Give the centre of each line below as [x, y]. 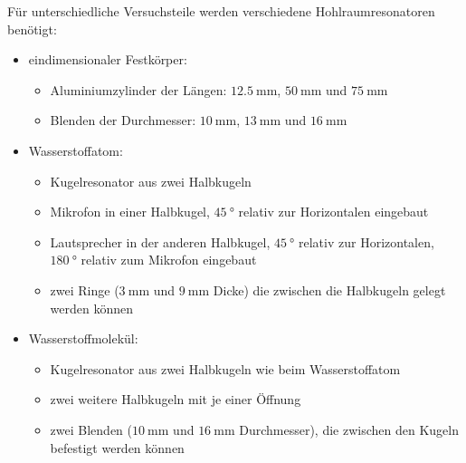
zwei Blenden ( [91, 429]
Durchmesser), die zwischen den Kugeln [349, 429]
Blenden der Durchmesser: [123, 120]
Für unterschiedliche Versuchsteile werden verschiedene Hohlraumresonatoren [221, 11]
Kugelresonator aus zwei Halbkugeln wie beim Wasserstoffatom [225, 368]
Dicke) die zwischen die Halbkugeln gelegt [329, 289]
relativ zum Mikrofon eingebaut [169, 260]
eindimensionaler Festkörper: [108, 59]
